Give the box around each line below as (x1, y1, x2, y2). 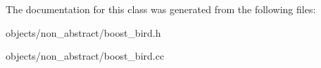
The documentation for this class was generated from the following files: (6, 2, 316, 16)
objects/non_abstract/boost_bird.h (6, 25, 161, 40)
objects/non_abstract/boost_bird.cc (6, 49, 165, 63)
